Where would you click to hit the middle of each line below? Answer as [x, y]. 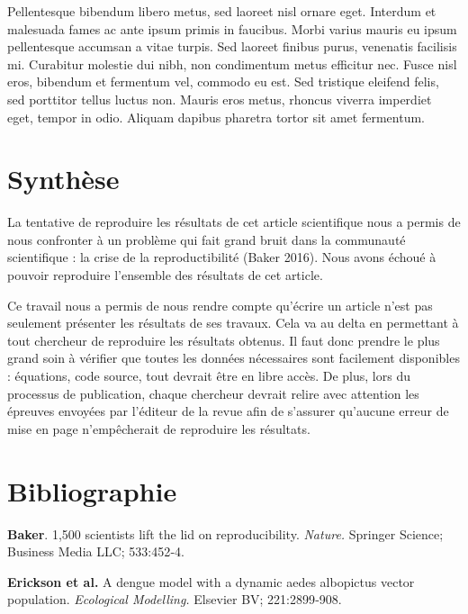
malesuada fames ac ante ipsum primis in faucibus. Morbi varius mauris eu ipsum [232, 28]
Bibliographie [92, 490]
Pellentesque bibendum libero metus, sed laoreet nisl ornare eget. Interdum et [222, 11]
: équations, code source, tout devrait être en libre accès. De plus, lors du [209, 376]
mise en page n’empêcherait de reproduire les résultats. [159, 428]
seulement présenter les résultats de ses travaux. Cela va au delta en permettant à [233, 323]
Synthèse [63, 179]
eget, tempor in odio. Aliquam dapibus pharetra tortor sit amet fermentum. [216, 117]
